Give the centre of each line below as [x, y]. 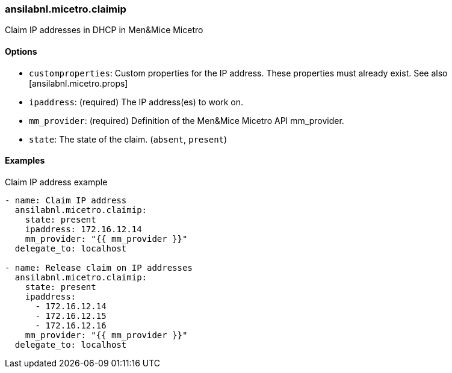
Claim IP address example [56, 182]
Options [21, 51]
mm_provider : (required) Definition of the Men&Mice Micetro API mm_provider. [187, 120]
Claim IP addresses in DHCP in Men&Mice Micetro [104, 30]
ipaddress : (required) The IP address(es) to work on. [136, 102]
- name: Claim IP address [66, 200]
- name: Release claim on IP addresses [99, 267]
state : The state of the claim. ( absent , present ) [128, 139]
